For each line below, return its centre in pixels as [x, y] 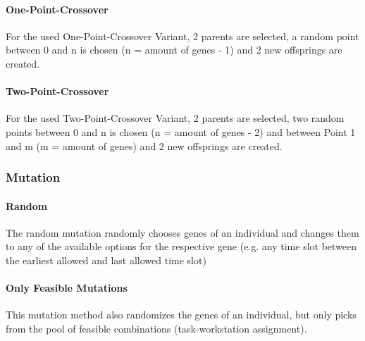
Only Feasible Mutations [67, 288]
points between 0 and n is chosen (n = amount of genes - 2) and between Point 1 [181, 131]
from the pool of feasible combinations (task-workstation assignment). [156, 328]
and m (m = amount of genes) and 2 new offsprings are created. [144, 145]
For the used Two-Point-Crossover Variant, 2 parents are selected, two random [175, 118]
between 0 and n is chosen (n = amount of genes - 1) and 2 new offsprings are [174, 50]
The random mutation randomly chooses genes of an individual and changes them [182, 232]
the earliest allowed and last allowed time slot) [106, 260]
